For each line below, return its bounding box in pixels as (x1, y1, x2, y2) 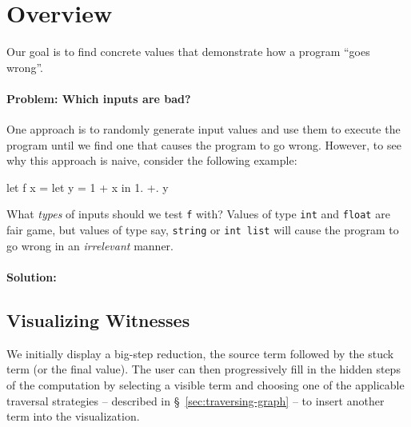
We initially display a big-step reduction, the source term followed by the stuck (6, 345, 394, 361)
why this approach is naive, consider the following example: (6, 152, 297, 169)
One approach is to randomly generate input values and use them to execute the (6, 121, 401, 138)
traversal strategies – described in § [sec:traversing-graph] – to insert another (6, 392, 385, 409)
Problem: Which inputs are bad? (6, 90, 191, 106)
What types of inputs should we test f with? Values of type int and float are (6, 206, 390, 222)
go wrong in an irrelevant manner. (6, 237, 174, 253)
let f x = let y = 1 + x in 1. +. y (6, 178, 169, 195)
